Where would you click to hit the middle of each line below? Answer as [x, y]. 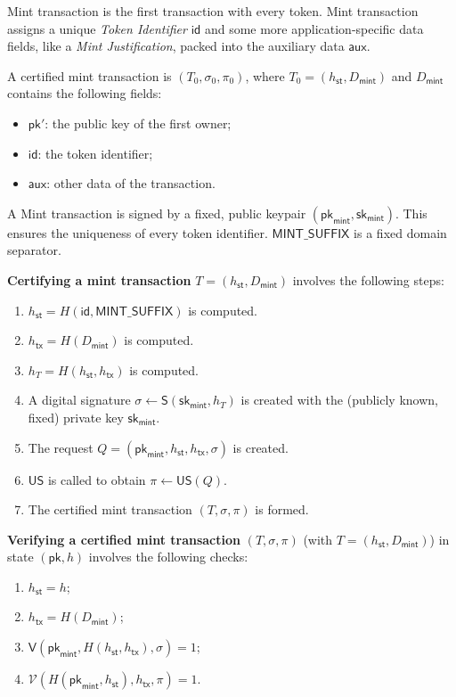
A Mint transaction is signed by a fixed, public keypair [157, 213]
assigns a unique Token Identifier [97, 28]
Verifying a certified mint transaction [124, 539]
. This [411, 213]
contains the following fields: [85, 93]
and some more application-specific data [314, 28]
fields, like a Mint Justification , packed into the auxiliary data [176, 46]
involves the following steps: [368, 279]
